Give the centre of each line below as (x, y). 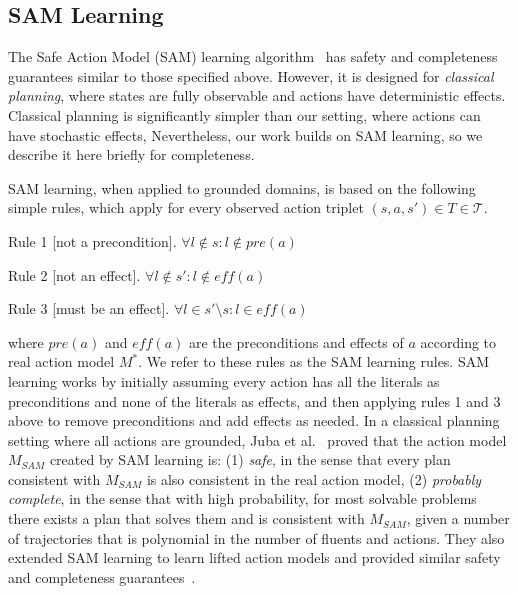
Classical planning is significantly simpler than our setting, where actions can (244, 114)
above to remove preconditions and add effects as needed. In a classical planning (254, 420)
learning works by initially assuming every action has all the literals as (224, 380)
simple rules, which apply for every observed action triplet (186, 207)
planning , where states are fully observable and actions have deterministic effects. (257, 95)
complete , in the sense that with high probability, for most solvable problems (242, 498)
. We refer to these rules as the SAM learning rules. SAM (314, 361)
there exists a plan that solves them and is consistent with (186, 518)
